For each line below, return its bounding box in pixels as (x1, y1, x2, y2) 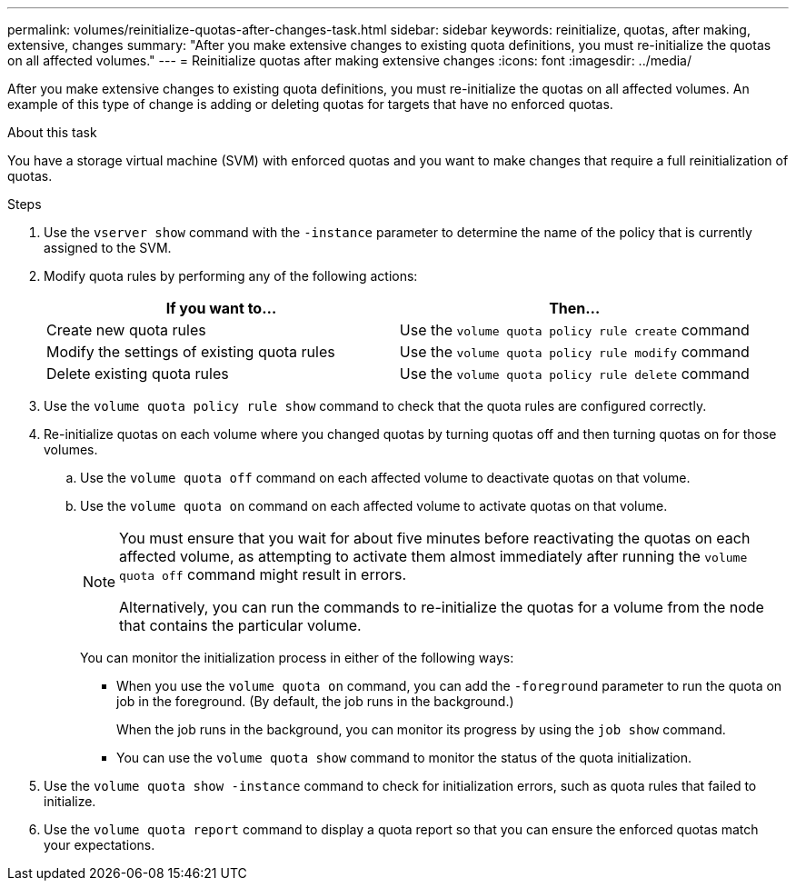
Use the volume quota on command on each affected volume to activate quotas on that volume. (80, 498, 668, 514)
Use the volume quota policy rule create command (399, 321, 750, 339)
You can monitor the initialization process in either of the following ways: (80, 650, 514, 665)
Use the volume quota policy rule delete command (399, 364, 750, 383)
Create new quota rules (46, 321, 206, 339)
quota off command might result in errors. (119, 565, 407, 584)
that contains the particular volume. (119, 616, 362, 634)
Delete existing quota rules (46, 364, 229, 383)
